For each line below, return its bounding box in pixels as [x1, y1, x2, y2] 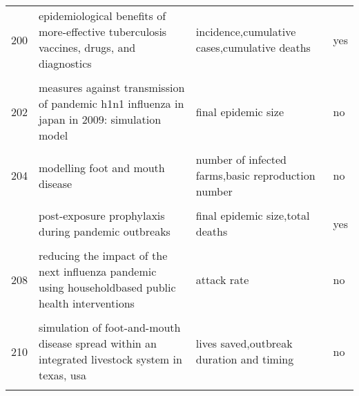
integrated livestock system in [39, 351, 182, 367]
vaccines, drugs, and [39, 39, 136, 55]
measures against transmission [39, 79, 185, 95]
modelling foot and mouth [39, 159, 165, 176]
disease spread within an [39, 335, 157, 351]
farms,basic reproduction [195, 167, 316, 183]
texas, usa [39, 367, 87, 383]
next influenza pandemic [39, 263, 157, 279]
